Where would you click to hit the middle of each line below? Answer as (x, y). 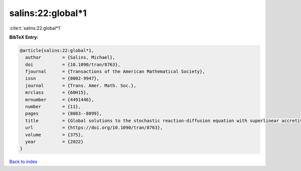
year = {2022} (54, 142)
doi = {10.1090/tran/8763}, (73, 64)
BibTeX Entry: (24, 37)
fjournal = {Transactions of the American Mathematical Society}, (115, 72)
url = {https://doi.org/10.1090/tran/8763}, (94, 128)
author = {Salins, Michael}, (70, 57)
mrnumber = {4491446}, (60, 100)
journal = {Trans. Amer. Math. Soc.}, (81, 85)
